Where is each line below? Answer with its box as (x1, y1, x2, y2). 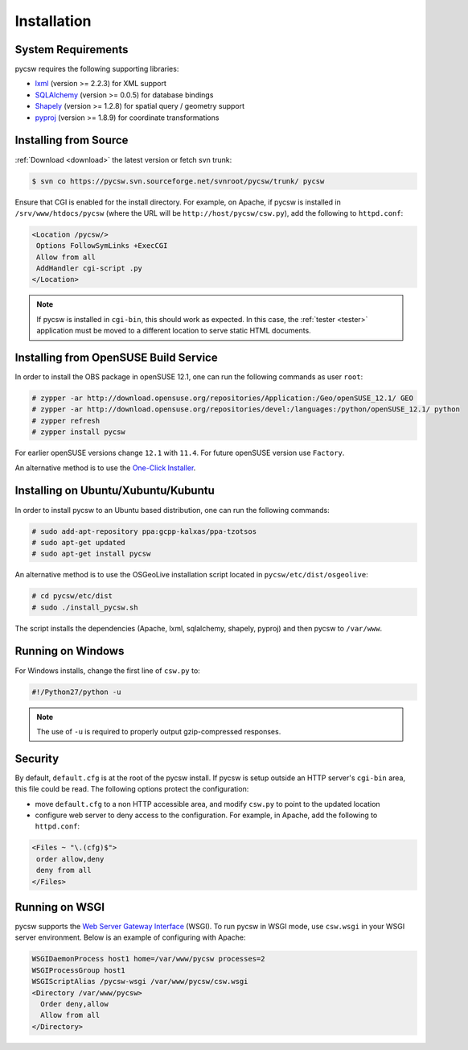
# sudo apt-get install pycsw (31, 549, 151, 559)
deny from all (36, 866, 92, 875)
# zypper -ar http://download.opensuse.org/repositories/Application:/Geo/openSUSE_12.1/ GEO (31, 394, 414, 403)
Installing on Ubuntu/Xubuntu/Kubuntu (14, 484, 215, 498)
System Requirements (14, 43, 129, 56)
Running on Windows (14, 644, 125, 658)
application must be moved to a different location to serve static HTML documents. (36, 326, 311, 336)
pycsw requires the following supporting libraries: (14, 64, 179, 74)
